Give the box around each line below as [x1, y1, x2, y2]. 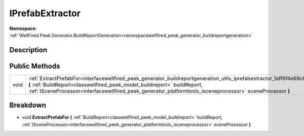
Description [9, 46, 48, 54]
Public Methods [9, 61, 60, 71]
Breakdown [9, 101, 47, 110]
